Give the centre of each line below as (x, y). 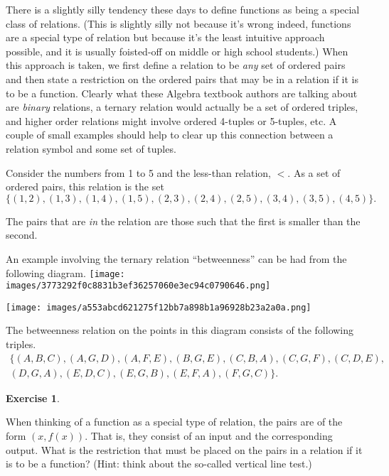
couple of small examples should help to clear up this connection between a (170, 135)
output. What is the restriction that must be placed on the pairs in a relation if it (184, 449)
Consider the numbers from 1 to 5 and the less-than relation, (139, 172)
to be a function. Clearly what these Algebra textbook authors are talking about (182, 93)
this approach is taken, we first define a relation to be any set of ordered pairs (176, 65)
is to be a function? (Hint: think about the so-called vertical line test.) (159, 464)
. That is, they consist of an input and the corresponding (209, 435)
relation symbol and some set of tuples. (91, 148)
